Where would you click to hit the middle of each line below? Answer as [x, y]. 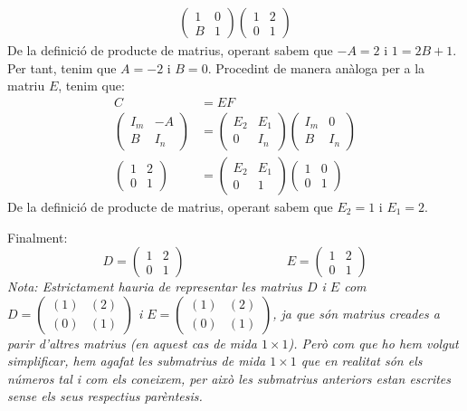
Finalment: [38, 237]
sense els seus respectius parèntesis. [105, 396]
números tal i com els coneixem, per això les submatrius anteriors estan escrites [229, 378]
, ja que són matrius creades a [356, 313]
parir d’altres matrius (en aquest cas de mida [132, 343]
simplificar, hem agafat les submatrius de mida [137, 361]
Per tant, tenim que [62, 67]
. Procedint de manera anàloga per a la [316, 67]
